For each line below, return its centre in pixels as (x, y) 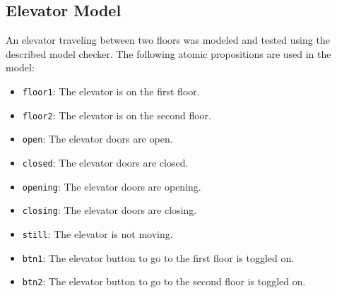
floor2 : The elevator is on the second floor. (117, 115)
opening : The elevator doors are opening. (112, 186)
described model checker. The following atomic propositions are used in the (168, 53)
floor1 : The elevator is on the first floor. (111, 91)
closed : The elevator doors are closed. (105, 162)
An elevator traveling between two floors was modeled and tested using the (168, 40)
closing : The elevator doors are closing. (110, 210)
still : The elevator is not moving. (97, 233)
